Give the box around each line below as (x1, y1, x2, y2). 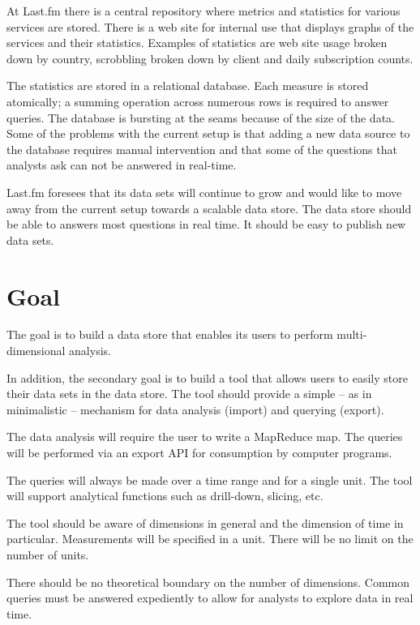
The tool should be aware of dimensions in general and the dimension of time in (6, 514, 404, 531)
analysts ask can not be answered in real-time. (6, 156, 237, 173)
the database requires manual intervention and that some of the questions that (6, 140, 397, 157)
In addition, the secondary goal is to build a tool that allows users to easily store (6, 369, 408, 386)
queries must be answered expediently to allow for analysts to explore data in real (6, 589, 414, 606)
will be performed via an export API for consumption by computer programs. (6, 444, 392, 460)
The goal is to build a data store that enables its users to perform (6, 326, 333, 343)
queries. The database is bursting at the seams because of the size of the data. (6, 109, 395, 126)
